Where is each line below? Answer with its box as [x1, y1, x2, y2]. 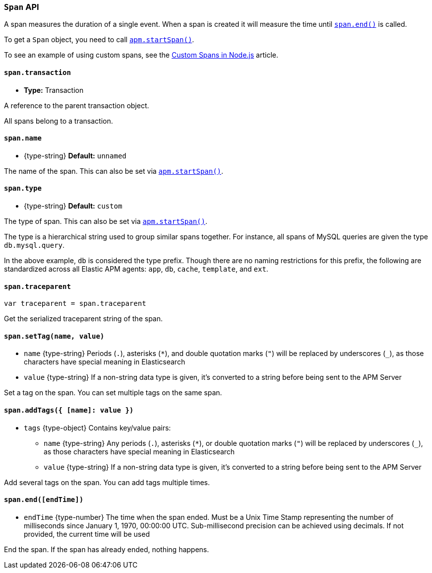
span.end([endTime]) [4, 496, 84, 504]
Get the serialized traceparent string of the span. [4, 314, 163, 323]
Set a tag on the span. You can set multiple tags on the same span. [4, 388, 222, 397]
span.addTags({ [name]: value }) [4, 406, 134, 415]
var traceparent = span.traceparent [4, 299, 146, 308]
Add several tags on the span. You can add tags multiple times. [4, 478, 210, 487]
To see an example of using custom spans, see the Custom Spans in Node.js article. [4, 51, 278, 60]
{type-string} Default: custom [24, 202, 123, 211]
